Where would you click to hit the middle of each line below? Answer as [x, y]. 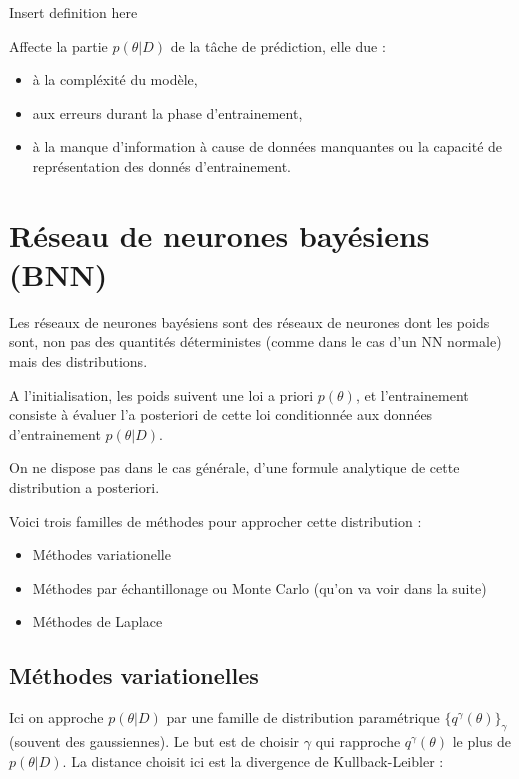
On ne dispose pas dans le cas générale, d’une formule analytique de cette [234, 467]
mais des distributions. [78, 361]
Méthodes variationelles [134, 675]
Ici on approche [56, 717]
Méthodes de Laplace [97, 621]
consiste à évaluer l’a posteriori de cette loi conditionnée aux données [221, 414]
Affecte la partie [58, 45]
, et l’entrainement [412, 394]
